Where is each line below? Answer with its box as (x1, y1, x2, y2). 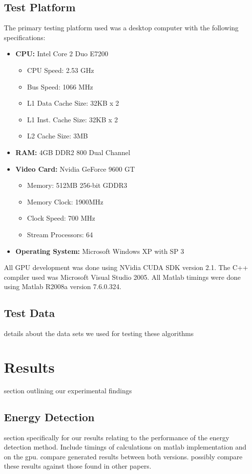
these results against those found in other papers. (4, 461, 151, 471)
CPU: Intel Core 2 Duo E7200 (15, 48, 108, 59)
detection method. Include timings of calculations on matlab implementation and (4, 442, 247, 452)
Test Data (4, 305, 55, 320)
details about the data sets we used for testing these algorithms (4, 328, 194, 339)
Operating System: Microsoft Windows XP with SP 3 (15, 246, 184, 256)
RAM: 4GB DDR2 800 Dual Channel (15, 147, 130, 157)
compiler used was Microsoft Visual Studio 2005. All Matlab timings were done (4, 271, 241, 282)
